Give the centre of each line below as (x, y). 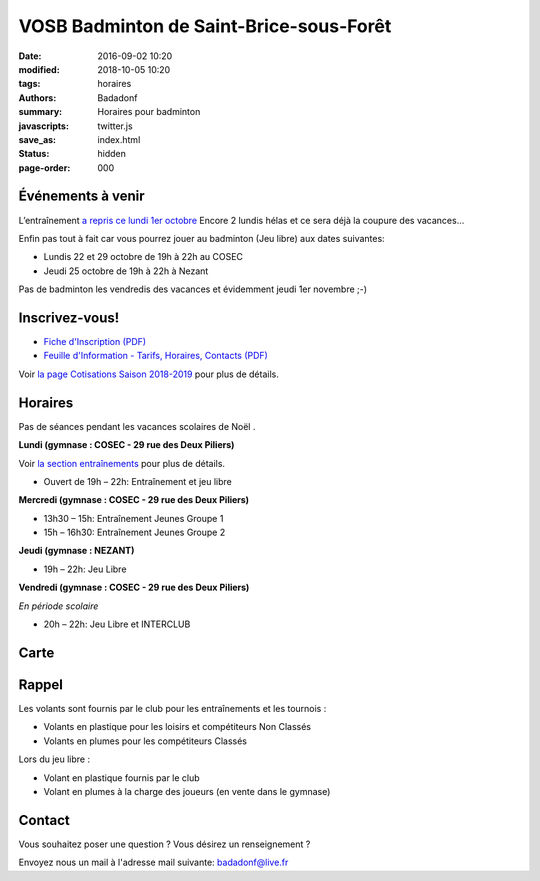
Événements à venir (81, 196)
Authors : (37, 97)
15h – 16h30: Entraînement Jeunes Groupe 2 (134, 532)
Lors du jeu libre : (54, 759)
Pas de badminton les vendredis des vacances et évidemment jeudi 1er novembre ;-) (193, 289)
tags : (29, 84)
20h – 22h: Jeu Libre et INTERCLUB (117, 624)
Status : (34, 154)
